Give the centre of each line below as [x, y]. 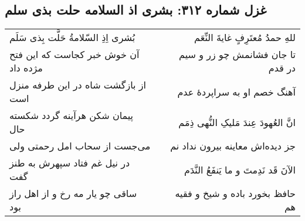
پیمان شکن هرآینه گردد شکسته [72, 115]
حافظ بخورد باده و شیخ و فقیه [235, 193]
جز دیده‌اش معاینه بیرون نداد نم [233, 146]
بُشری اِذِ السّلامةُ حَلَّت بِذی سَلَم [72, 38]
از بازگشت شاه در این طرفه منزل [78, 85]
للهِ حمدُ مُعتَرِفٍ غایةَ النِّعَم [245, 38]
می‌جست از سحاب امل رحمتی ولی [80, 146]
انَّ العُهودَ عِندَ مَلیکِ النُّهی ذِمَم [237, 122]
